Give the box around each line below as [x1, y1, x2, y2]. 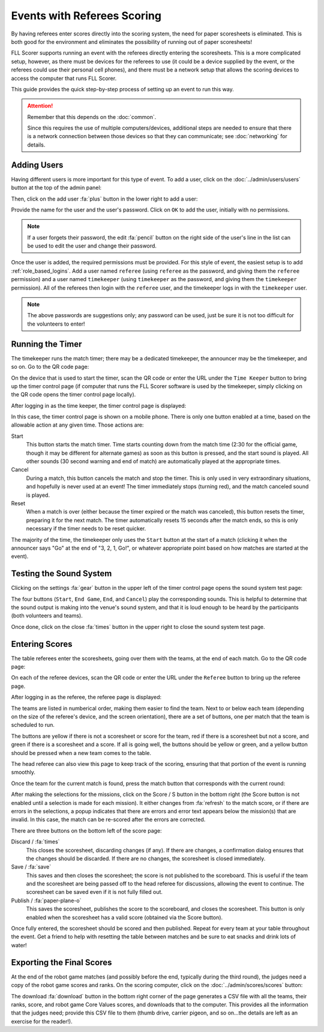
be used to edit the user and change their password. [27, 242, 157, 249]
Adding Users [11, 160, 64, 170]
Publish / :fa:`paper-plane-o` [11, 897, 82, 904]
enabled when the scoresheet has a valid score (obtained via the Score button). [26, 914, 223, 921]
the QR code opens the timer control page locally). [11, 391, 136, 398]
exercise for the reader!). [11, 1018, 73, 1025]
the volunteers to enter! [27, 320, 85, 327]
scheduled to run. [11, 721, 55, 729]
